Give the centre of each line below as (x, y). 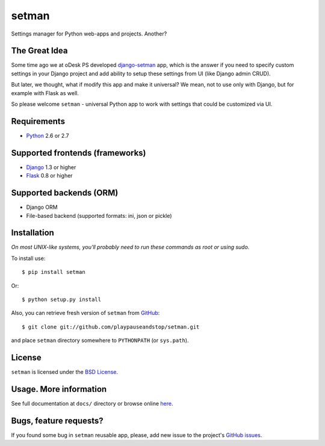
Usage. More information (59, 389)
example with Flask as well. (45, 93)
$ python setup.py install (62, 299)
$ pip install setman (54, 272)
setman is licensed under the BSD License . (65, 372)
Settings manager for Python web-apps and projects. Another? (89, 34)
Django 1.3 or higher (51, 167)
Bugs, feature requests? (57, 420)
